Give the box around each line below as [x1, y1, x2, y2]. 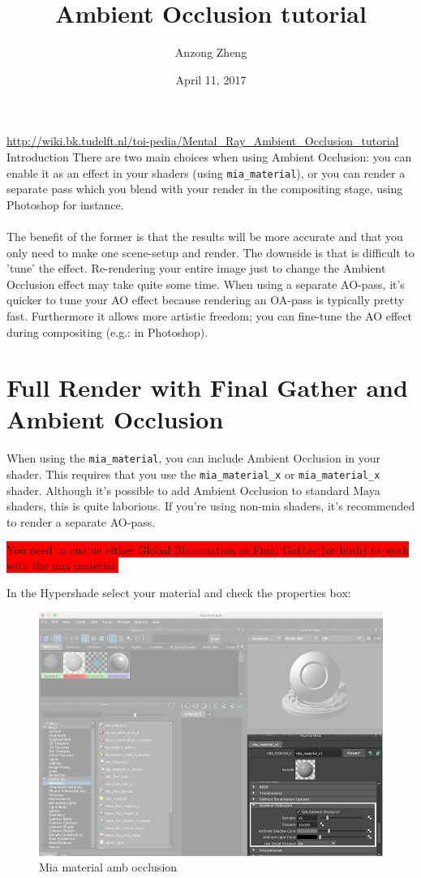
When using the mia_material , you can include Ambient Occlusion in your [6, 450, 381, 467]
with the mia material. [6, 557, 118, 574]
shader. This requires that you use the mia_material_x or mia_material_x [6, 466, 380, 483]
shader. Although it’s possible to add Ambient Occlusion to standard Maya [6, 481, 380, 498]
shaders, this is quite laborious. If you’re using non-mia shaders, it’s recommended [6, 497, 415, 514]
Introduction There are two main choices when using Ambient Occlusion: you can [6, 148, 412, 165]
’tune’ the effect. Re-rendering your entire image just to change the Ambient [6, 260, 386, 277]
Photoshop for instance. [6, 196, 124, 213]
